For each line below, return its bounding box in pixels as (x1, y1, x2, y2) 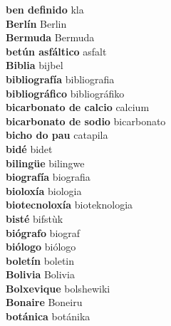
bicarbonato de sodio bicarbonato (6, 113, 166, 128)
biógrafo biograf (6, 225, 81, 240)
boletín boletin (6, 253, 75, 268)
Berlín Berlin (6, 16, 67, 31)
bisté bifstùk (6, 211, 63, 226)
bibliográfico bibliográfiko (6, 85, 125, 100)
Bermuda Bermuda (6, 30, 95, 45)
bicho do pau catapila (6, 127, 108, 142)
